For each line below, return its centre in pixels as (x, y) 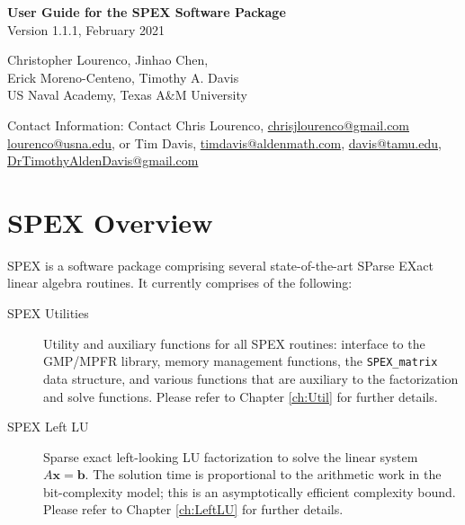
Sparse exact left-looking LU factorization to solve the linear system (231, 456)
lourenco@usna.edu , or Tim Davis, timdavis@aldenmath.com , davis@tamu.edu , (224, 142)
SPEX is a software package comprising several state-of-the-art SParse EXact (220, 265)
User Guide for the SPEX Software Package (147, 12)
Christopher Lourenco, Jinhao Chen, (108, 60)
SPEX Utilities (48, 313)
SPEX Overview (110, 222)
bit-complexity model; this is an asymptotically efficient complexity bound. (250, 491)
